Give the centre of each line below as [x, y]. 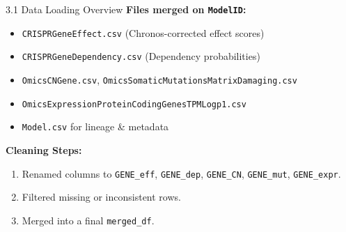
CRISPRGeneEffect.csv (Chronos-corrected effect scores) [143, 32]
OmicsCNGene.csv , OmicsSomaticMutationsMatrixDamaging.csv [159, 79]
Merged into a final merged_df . [88, 220]
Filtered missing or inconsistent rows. [101, 197]
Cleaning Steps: [44, 149]
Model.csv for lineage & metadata [95, 126]
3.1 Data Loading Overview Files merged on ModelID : [126, 9]
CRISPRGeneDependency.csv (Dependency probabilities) [141, 56]
